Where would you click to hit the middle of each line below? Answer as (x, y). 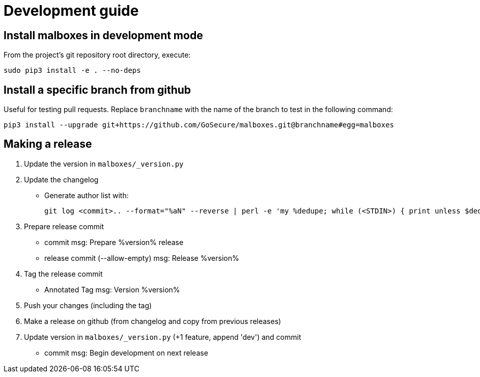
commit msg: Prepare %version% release (114, 242)
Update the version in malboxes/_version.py (104, 164)
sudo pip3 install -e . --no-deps (72, 71)
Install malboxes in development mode (103, 35)
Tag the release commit (63, 274)
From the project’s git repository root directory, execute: (97, 55)
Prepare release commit (64, 226)
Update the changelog (61, 179)
